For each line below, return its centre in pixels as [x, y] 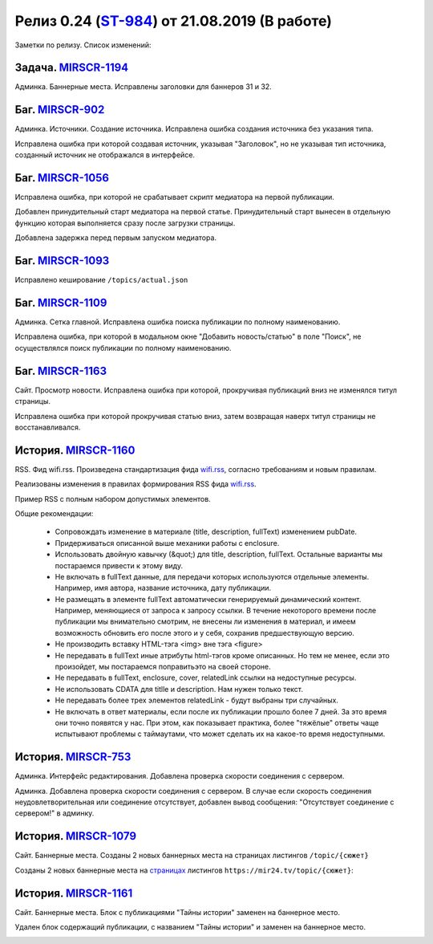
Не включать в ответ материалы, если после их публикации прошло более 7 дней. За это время [221, 711]
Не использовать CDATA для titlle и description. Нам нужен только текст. [179, 689]
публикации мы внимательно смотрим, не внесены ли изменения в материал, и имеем [205, 621]
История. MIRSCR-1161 [74, 893]
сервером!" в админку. [55, 813]
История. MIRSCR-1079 [75, 836]
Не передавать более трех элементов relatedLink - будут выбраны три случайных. [196, 700]
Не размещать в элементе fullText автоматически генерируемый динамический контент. [208, 599]
